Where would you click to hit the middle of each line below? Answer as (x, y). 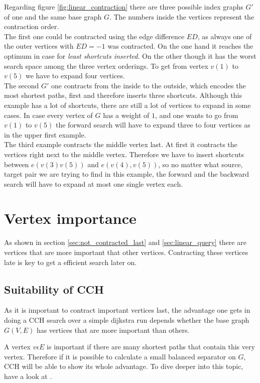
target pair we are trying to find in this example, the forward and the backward (127, 174)
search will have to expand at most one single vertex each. (94, 183)
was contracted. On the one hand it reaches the (180, 46)
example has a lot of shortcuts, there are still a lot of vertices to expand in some (127, 105)
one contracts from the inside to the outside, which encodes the (148, 85)
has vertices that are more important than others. (113, 330)
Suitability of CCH (54, 289)
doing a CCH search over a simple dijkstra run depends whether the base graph (127, 320)
